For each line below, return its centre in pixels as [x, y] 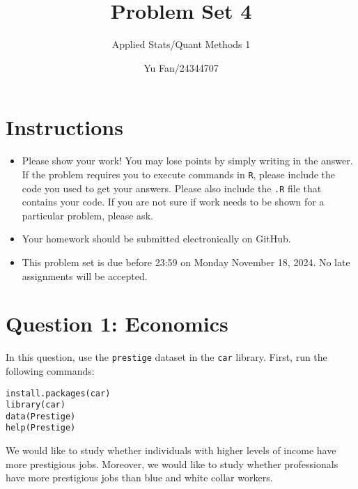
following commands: [50, 370]
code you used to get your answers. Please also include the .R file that [172, 188]
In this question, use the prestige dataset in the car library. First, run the [166, 357]
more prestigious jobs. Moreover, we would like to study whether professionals [172, 464]
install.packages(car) [58, 393]
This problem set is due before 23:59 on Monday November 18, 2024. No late [186, 262]
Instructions [64, 127]
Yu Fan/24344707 [181, 67]
